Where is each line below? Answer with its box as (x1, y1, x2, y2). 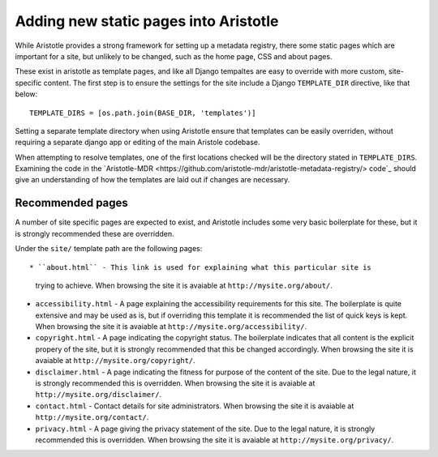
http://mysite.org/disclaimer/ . (35, 390, 162, 399)
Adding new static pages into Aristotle (15, 12, 279, 30)
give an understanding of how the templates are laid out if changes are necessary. (15, 175, 290, 185)
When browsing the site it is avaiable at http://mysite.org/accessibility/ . (35, 322, 307, 331)
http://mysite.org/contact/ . (35, 412, 149, 422)
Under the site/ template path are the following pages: (15, 244, 203, 254)
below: (15, 89, 38, 99)
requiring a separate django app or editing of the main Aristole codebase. (15, 138, 260, 147)
